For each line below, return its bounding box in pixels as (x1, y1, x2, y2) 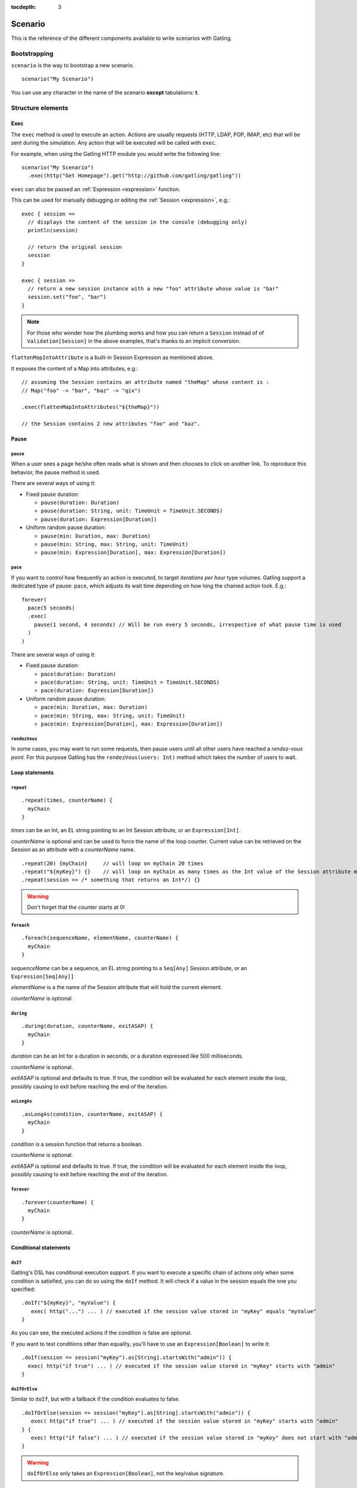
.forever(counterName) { (21, 1199, 94, 1205)
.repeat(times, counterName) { (21, 797, 113, 804)
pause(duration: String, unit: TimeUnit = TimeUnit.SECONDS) (40, 508, 223, 514)
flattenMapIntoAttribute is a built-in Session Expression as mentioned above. (11, 354, 214, 361)
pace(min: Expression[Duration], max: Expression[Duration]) (40, 721, 223, 727)
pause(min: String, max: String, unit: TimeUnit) (40, 541, 189, 548)
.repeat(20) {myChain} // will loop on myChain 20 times (21, 860, 203, 867)
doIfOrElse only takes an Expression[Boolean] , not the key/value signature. (27, 1470, 225, 1477)
